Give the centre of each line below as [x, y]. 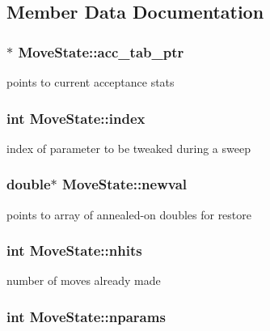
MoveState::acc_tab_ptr [101, 51]
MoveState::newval [125, 184]
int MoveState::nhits [74, 250]
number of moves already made [84, 280]
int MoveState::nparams [86, 316]
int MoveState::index [76, 118]
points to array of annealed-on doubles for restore [129, 214]
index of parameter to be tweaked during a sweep [129, 148]
